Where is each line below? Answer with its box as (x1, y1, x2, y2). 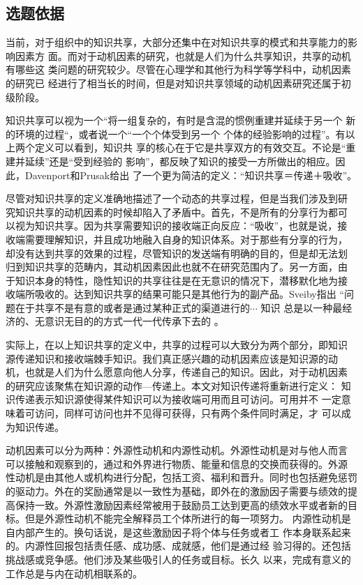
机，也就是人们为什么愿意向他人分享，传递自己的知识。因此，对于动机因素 (6, 365, 348, 379)
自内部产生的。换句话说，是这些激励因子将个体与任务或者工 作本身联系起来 (6, 524, 351, 539)
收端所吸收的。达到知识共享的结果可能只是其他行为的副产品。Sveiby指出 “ (6, 287, 344, 301)
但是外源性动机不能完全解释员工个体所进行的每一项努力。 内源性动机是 (24, 511, 351, 526)
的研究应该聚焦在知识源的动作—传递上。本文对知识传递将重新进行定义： (6, 378, 338, 393)
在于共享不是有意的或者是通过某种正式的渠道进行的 (15, 300, 250, 314)
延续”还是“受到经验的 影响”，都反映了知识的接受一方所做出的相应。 (24, 153, 336, 168)
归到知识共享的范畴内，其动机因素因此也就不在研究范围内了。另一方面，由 (6, 259, 348, 274)
